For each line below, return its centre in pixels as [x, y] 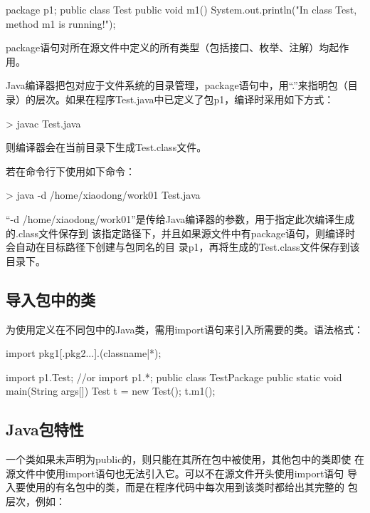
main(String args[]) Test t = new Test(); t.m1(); [111, 391]
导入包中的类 [51, 299]
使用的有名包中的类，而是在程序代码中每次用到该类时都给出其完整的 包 [191, 487]
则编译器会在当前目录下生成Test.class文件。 [106, 147]
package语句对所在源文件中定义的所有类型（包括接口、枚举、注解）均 [168, 47]
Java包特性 [45, 429]
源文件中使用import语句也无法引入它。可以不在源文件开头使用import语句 [175, 473]
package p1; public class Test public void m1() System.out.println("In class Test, [181, 9]
